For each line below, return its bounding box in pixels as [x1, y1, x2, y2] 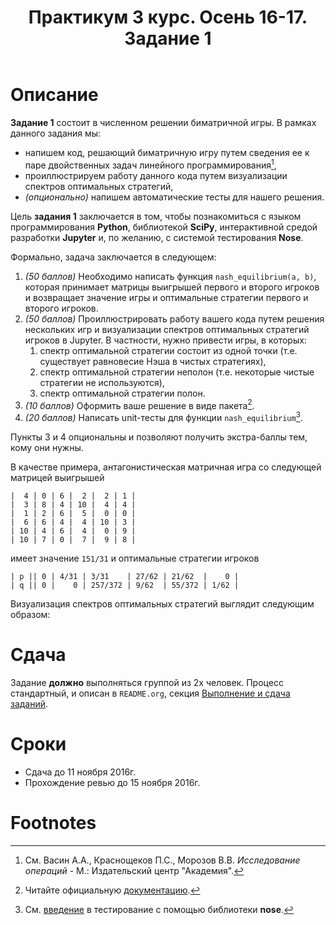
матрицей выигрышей [10, 471, 105, 483]
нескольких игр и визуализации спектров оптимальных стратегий [24, 323, 310, 335]
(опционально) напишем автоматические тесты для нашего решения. [24, 191, 325, 203]
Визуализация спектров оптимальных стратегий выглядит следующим [10, 597, 315, 610]
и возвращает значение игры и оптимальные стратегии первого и [24, 291, 309, 303]
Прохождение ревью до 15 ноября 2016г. [24, 776, 201, 788]
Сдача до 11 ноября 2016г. [24, 766, 137, 778]
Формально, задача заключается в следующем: [10, 251, 217, 263]
